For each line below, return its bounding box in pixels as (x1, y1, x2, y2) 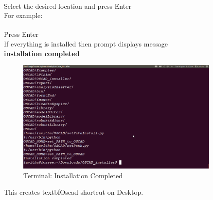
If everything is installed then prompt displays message (4, 38, 168, 48)
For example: (4, 10, 43, 20)
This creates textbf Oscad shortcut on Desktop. (4, 186, 143, 197)
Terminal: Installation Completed (23, 170, 123, 181)
